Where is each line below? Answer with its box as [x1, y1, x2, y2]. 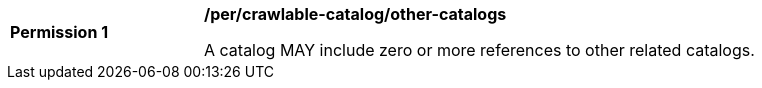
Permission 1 [10, 22, 109, 42]
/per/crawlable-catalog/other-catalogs [204, 4, 507, 24]
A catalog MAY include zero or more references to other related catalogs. [204, 40, 755, 60]
